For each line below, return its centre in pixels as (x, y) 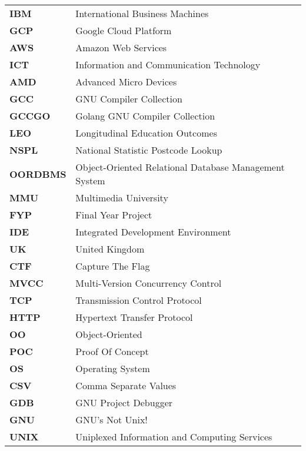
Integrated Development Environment (153, 232)
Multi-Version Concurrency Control (149, 283)
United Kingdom (110, 249)
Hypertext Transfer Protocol (134, 317)
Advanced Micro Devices (126, 82)
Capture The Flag (113, 266)
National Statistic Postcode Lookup (149, 150)
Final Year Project (114, 215)
